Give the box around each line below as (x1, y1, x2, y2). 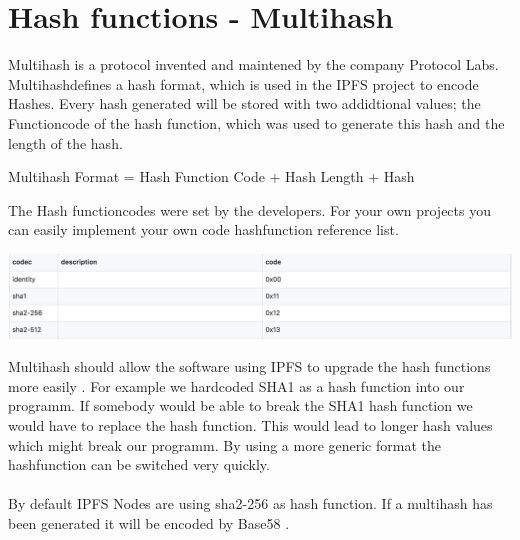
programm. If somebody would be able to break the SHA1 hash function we (8, 395, 473, 416)
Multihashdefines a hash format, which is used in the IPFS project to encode (8, 73, 479, 94)
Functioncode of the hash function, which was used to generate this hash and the (8, 112, 505, 133)
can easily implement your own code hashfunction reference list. (8, 219, 399, 240)
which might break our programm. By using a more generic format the (8, 434, 441, 455)
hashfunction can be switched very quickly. (8, 454, 270, 475)
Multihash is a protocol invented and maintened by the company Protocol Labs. (8, 54, 499, 75)
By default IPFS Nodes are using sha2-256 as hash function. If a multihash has (8, 493, 493, 514)
